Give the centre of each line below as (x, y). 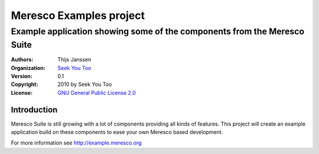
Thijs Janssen (74, 60)
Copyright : (25, 84)
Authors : (22, 60)
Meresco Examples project (78, 15)
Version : (22, 76)
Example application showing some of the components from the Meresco (157, 31)
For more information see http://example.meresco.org (76, 143)
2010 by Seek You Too (85, 84)
